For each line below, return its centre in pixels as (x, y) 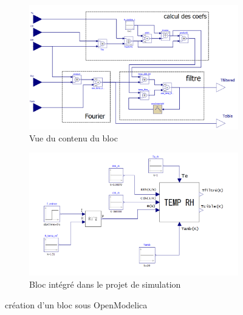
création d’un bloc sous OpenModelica (76, 304)
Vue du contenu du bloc (74, 137)
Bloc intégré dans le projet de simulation (105, 284)
